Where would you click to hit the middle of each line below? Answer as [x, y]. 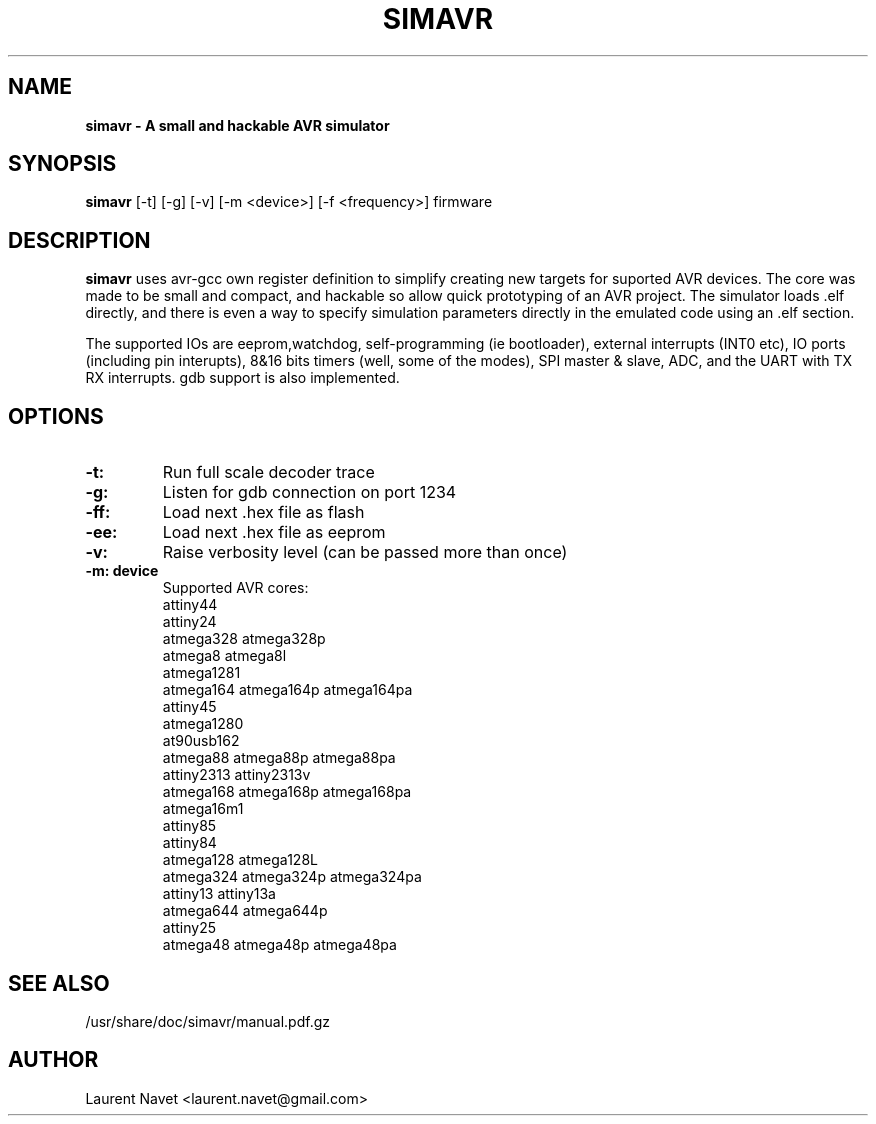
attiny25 [189, 928]
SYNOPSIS [62, 164]
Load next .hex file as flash [263, 512]
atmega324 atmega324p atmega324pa [292, 877]
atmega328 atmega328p [244, 639]
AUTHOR [53, 1060]
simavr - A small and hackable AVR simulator [237, 125]
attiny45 [189, 707]
